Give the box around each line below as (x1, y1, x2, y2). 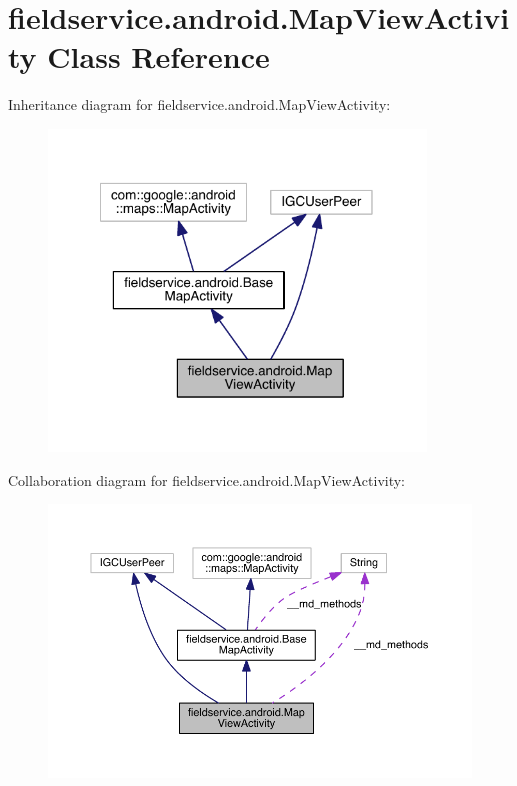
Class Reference (47, 36, 270, 77)
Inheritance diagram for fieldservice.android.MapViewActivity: (8, 94, 391, 115)
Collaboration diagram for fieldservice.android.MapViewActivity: (8, 469, 406, 490)
